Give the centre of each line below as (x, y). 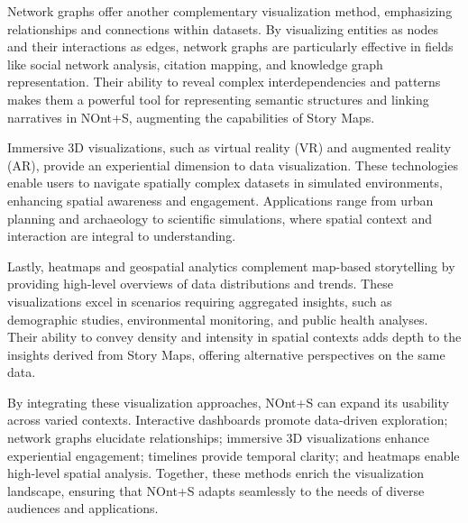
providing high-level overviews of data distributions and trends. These (200, 284)
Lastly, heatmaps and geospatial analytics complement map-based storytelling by (231, 266)
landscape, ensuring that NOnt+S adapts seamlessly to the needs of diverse (216, 490)
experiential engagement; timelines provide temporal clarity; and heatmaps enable (234, 455)
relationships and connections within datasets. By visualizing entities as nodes (223, 28)
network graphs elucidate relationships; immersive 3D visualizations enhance (218, 438)
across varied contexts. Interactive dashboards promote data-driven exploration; (228, 420)
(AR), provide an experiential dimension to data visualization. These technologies (233, 165)
